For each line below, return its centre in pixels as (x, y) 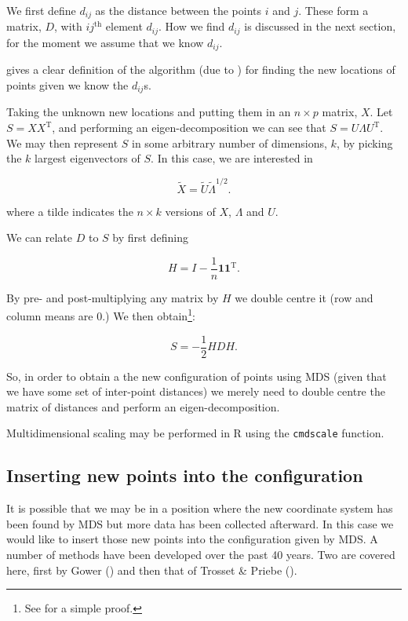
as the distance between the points (178, 10)
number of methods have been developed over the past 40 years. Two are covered (201, 555)
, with (68, 26)
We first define (41, 10)
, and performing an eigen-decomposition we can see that (189, 127)
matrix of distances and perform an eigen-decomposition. (143, 406)
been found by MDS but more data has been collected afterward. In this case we (200, 523)
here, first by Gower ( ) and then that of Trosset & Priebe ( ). (152, 570)
